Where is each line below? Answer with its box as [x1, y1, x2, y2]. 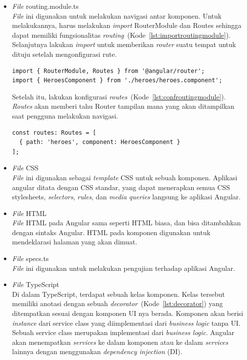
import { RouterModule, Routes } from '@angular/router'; [12, 67, 205, 74]
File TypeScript [12, 279, 60, 289]
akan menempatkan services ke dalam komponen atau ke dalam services [12, 336, 228, 347]
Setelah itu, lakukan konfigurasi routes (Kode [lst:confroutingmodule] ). [12, 91, 226, 101]
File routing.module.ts [12, 1, 79, 11]
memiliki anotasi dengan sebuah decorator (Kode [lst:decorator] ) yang [12, 298, 223, 309]
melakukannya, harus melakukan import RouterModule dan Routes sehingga [12, 20, 242, 30]
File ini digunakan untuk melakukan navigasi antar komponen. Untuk [12, 10, 222, 21]
